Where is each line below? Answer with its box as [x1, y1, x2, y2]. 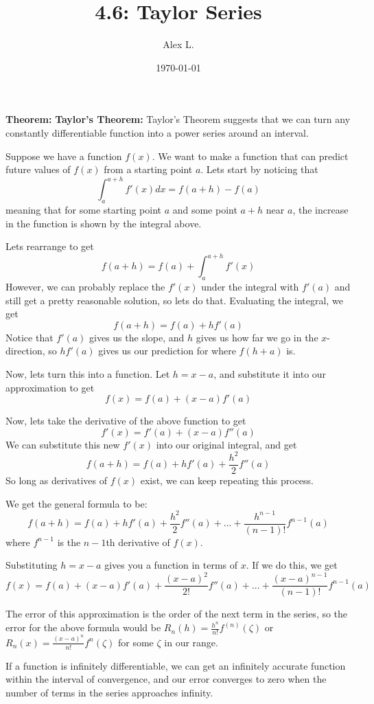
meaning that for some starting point [5, 202, 161, 216]
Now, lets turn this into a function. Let [5, 367, 170, 381]
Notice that [5, 330, 54, 344]
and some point [172, 202, 237, 216]
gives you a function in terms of [104, 558, 238, 572]
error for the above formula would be [5, 620, 161, 635]
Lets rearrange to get [5, 239, 94, 253]
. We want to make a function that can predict [152, 148, 349, 163]
